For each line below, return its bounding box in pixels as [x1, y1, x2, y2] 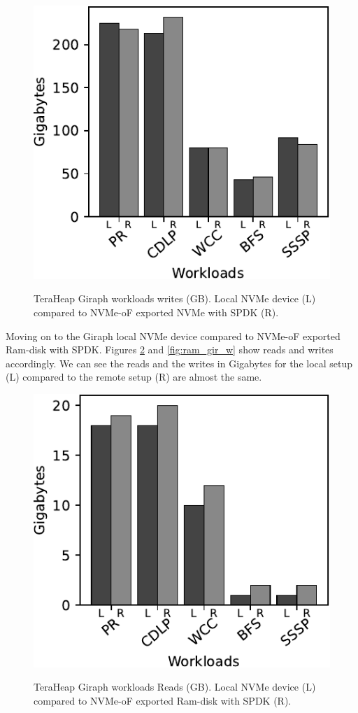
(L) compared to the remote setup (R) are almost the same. [6, 369, 262, 384]
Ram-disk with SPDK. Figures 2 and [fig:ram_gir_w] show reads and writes [6, 342, 334, 357]
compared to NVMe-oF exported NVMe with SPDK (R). [34, 304, 279, 319]
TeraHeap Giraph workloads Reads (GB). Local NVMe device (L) [34, 679, 316, 694]
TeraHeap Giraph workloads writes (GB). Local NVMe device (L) [34, 291, 316, 306]
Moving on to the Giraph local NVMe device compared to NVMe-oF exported [6, 328, 341, 343]
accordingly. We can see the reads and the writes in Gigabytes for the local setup [6, 355, 353, 370]
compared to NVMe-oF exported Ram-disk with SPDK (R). [34, 693, 292, 707]
